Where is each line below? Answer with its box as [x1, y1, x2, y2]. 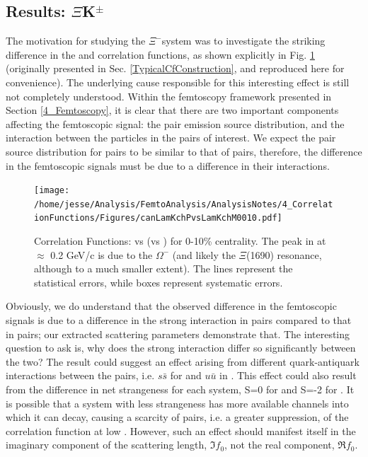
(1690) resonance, [246, 247, 322, 262]
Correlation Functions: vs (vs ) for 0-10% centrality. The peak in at [34, 233, 326, 248]
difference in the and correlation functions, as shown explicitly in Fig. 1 [6, 47, 315, 62]
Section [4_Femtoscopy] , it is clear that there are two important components [6, 103, 339, 117]
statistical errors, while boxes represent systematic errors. [34, 274, 283, 289]
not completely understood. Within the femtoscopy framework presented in [6, 88, 332, 103]
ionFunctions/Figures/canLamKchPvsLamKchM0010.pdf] [34, 213, 282, 224]
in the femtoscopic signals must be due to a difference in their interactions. [6, 158, 330, 173]
